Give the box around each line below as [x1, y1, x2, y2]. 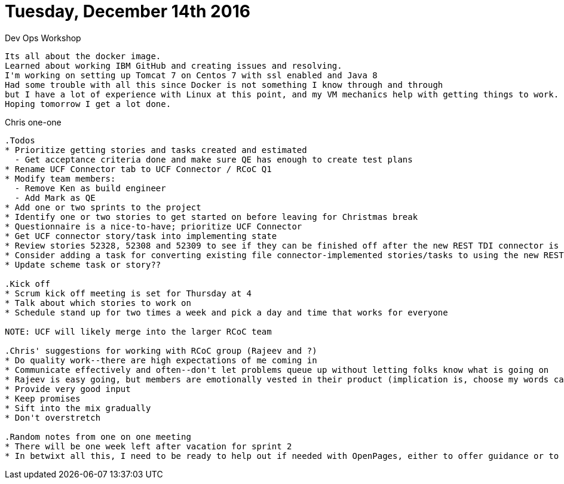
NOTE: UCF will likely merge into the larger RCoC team [5, 326, 272, 336]
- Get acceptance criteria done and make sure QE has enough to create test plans [14, 154, 413, 164]
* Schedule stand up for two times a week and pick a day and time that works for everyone [5, 307, 448, 317]
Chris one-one [5, 117, 62, 127]
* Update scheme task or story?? [5, 259, 161, 269]
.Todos [5, 135, 35, 145]
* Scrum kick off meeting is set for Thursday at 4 [5, 288, 252, 298]
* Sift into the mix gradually [5, 403, 151, 413]
